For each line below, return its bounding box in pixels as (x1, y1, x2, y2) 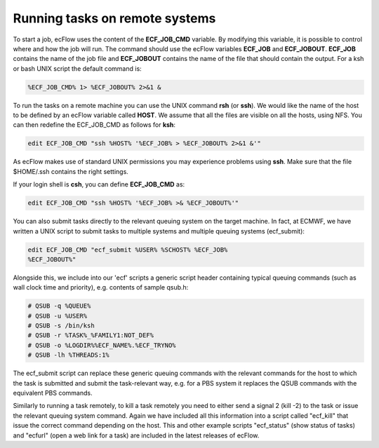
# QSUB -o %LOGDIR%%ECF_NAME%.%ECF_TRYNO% (27, 341, 176, 349)
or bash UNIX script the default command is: (13, 64, 142, 73)
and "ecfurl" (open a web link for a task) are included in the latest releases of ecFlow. (13, 431, 260, 440)
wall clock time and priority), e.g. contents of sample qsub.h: (13, 283, 189, 292)
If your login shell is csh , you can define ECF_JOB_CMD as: (13, 180, 185, 189)
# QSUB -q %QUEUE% (27, 302, 91, 310)
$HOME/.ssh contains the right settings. (13, 167, 129, 175)
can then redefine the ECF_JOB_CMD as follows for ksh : (13, 121, 175, 129)
